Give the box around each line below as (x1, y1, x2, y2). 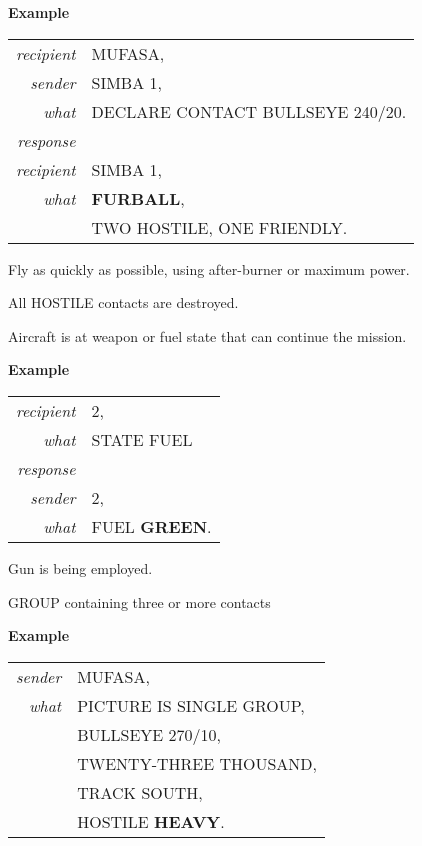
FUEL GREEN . (91, 514, 212, 538)
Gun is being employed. (8, 557, 153, 578)
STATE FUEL (91, 427, 193, 451)
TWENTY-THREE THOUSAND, (77, 751, 317, 775)
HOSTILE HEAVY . (77, 809, 225, 833)
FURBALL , (91, 186, 185, 210)
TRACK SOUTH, (77, 780, 203, 804)
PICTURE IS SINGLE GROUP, (77, 693, 305, 717)
